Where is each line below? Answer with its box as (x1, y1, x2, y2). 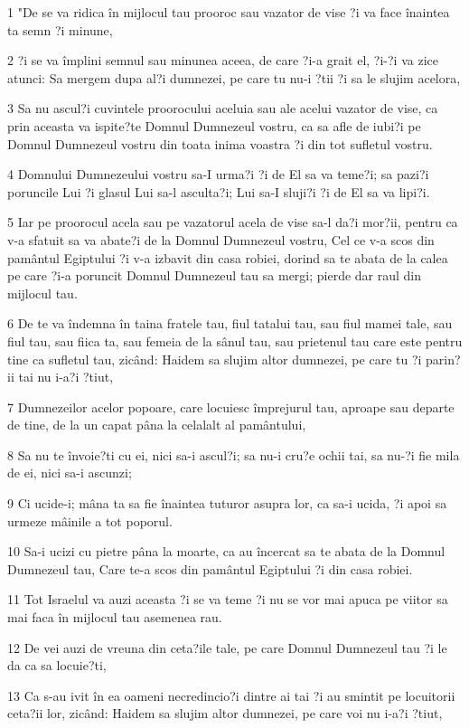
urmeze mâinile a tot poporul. (7, 511, 173, 530)
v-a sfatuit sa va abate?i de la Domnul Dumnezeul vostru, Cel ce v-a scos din (7, 230, 435, 249)
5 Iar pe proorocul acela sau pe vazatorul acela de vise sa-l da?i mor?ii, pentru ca (7, 213, 458, 232)
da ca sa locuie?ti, (7, 656, 107, 675)
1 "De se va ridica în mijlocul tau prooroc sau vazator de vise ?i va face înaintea (7, 3, 450, 21)
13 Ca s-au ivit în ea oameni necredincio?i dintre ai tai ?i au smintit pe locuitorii (7, 685, 455, 704)
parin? (426, 349, 461, 368)
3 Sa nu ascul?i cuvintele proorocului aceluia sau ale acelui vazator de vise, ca (7, 99, 438, 118)
